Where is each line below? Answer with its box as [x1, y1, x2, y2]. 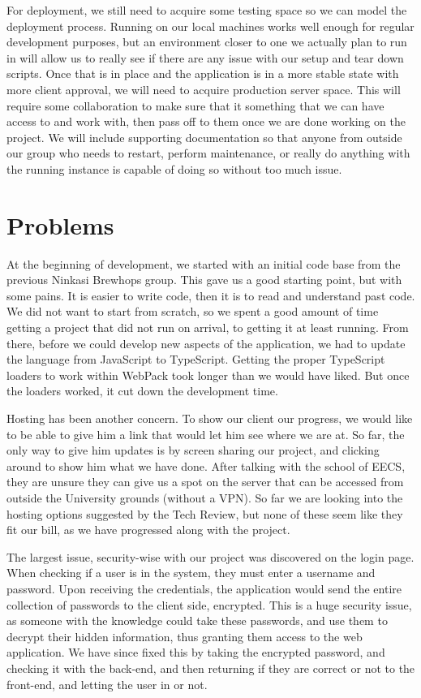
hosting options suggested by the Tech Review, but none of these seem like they [6, 505, 403, 522]
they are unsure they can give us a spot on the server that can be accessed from [6, 473, 404, 490]
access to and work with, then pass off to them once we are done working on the [6, 113, 406, 130]
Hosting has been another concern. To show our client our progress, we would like [6, 410, 413, 426]
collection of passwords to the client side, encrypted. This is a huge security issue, [6, 596, 412, 613]
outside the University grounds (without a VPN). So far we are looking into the [6, 489, 403, 506]
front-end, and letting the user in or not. [6, 675, 208, 692]
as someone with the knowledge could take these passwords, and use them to [6, 612, 388, 629]
